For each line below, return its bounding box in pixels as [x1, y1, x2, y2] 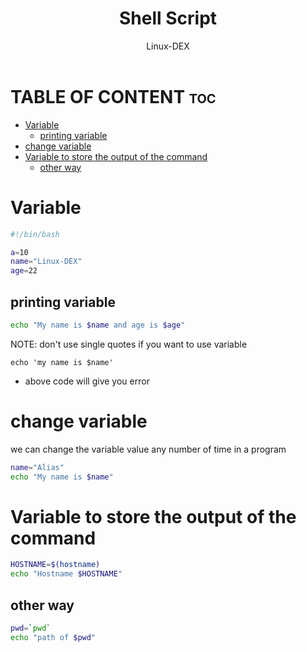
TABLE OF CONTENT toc [10, 85, 217, 108]
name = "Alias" [10, 462, 65, 472]
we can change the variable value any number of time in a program [10, 443, 287, 455]
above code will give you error [24, 375, 150, 387]
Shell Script [118, 7, 218, 30]
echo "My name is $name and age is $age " [10, 320, 186, 330]
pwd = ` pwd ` [10, 623, 52, 633]
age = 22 [10, 266, 38, 276]
